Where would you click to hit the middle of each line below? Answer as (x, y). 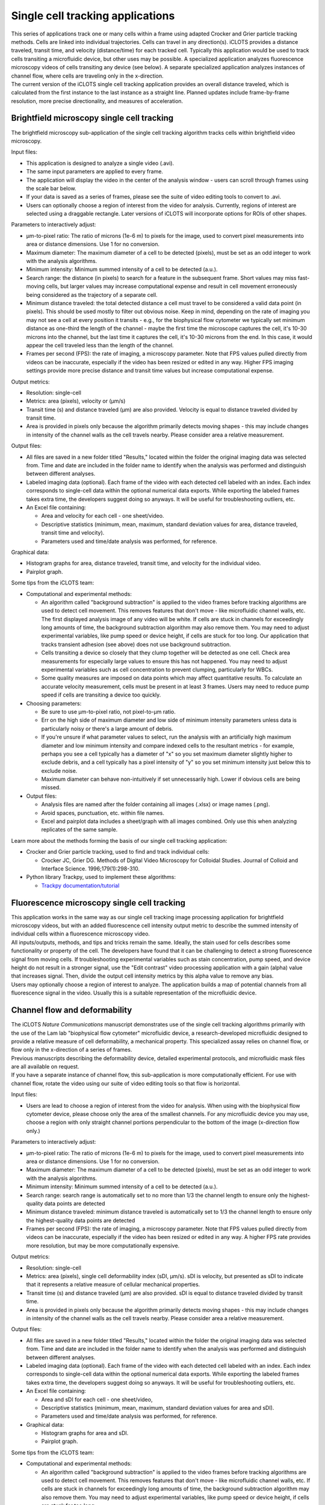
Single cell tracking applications (93, 16)
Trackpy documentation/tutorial (80, 886)
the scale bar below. (51, 188)
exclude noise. (59, 771)
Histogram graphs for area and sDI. (85, 1433)
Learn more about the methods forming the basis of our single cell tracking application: (119, 840)
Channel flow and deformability (72, 1010)
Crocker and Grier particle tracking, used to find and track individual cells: (118, 852)
